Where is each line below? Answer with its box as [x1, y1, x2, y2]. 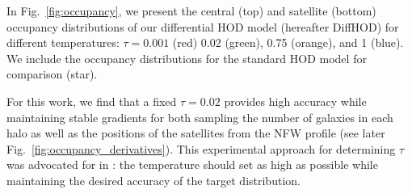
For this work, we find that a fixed [6, 92, 177, 109]
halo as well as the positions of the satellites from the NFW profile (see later [6, 124, 385, 141]
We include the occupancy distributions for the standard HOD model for [6, 49, 367, 66]
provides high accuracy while [224, 92, 367, 109]
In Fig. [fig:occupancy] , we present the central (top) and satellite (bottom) [6, 2, 376, 19]
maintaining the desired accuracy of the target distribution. [6, 171, 301, 188]
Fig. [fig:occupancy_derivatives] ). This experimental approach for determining [6, 140, 396, 157]
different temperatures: [6, 34, 120, 51]
